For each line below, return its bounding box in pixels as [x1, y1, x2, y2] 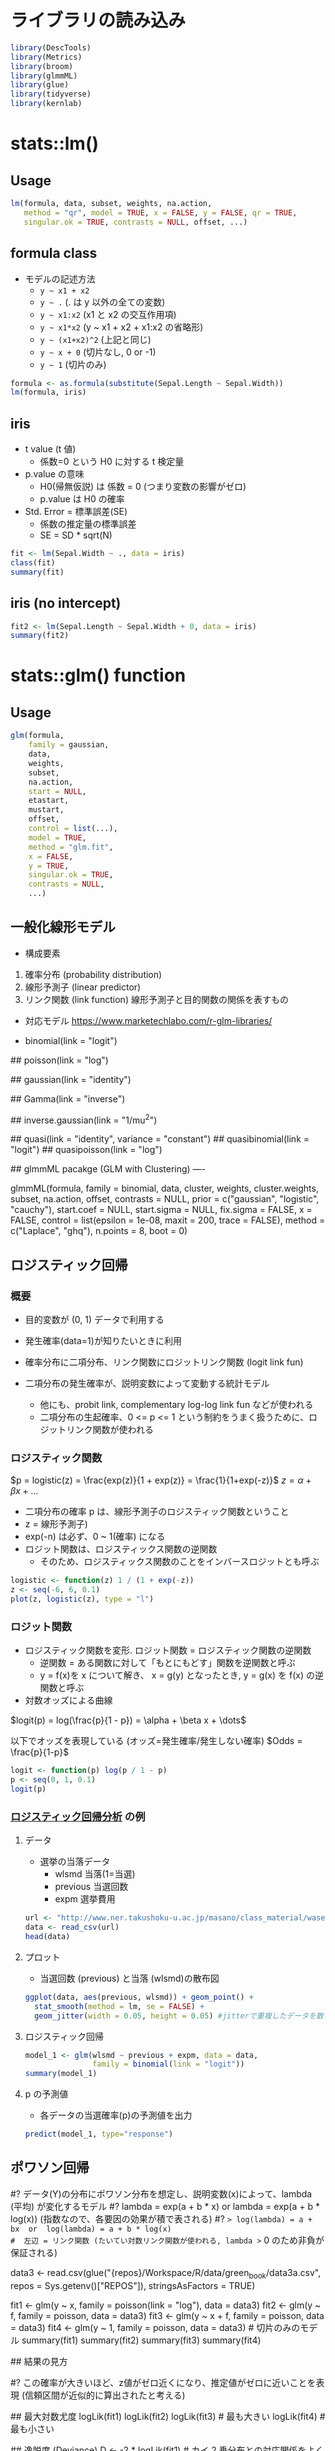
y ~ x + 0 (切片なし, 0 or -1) [39, 346, 157, 358]
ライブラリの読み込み [10, 9, 187, 32]
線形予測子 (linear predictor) [24, 981, 142, 993]
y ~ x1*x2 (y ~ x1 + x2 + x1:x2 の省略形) [39, 321, 204, 333]
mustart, [28, 805, 65, 815]
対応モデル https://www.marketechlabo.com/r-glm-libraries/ [24, 1014, 273, 1026]
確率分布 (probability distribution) [24, 968, 163, 980]
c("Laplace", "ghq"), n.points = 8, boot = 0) [10, 1225, 188, 1237]
